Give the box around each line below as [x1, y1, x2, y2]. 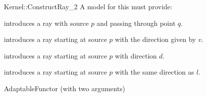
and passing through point [97, 18, 176, 28]
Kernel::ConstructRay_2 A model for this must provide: [4, 1, 172, 11]
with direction [115, 50, 157, 60]
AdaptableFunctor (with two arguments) [4, 83, 125, 93]
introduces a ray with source [4, 18, 89, 28]
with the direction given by [115, 34, 196, 44]
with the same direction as [115, 67, 194, 77]
